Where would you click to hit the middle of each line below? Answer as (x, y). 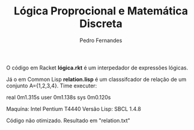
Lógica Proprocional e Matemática (101, 11)
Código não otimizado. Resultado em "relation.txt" (68, 120)
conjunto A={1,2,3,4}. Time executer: (52, 86)
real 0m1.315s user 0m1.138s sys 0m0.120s (59, 97)
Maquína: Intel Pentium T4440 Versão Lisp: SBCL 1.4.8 (74, 108)
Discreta (101, 24)
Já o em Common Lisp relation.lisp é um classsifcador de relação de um (96, 79)
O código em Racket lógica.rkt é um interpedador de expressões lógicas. (97, 68)
